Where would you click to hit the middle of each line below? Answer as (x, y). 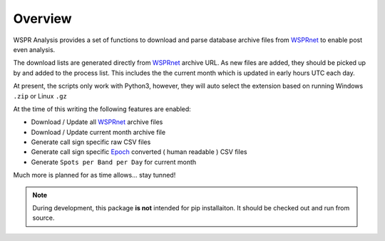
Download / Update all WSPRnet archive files (97, 122)
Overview (42, 19)
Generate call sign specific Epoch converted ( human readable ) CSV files (139, 152)
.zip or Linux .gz (40, 96)
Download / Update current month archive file (98, 132)
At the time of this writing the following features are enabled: (102, 109)
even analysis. (34, 49)
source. (43, 218)
